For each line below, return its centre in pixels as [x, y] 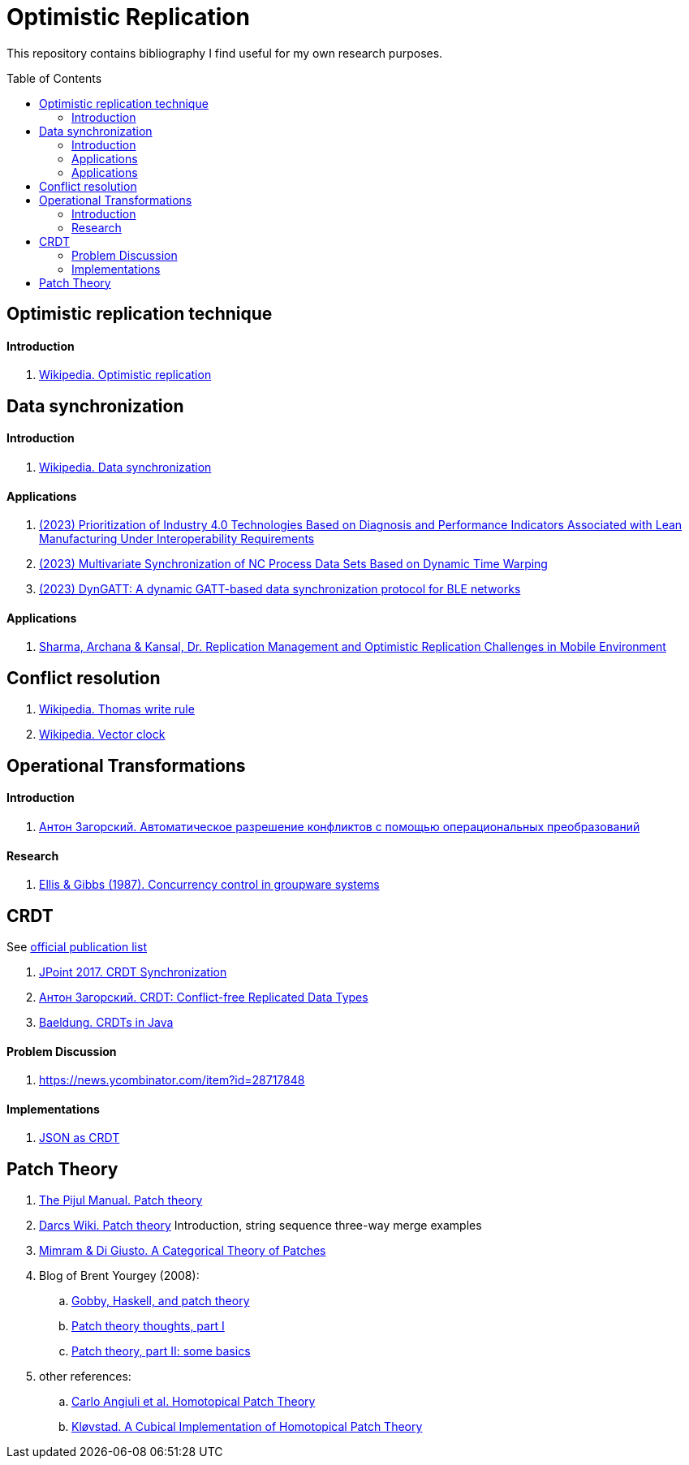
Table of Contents [54, 78]
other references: [85, 1377]
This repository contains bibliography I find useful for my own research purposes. [225, 53]
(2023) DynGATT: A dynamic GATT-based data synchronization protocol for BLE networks [280, 589]
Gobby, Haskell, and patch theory [161, 1301]
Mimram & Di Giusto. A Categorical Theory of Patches [183, 1251]
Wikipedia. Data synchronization [125, 468]
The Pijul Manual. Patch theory [121, 1200]
